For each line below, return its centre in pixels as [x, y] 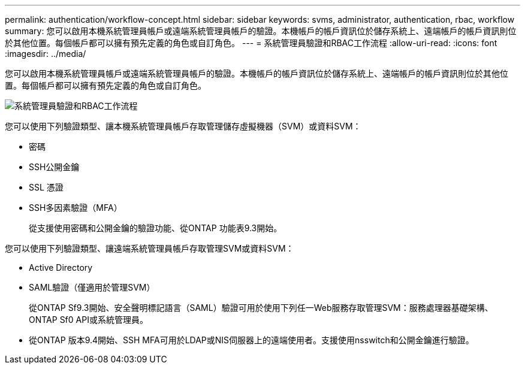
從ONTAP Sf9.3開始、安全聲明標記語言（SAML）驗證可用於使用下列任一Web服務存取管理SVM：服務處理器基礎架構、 [261, 308]
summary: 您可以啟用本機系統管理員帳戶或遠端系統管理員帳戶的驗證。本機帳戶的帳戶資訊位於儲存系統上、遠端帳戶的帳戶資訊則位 [261, 31]
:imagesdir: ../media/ [46, 54]
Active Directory [61, 267]
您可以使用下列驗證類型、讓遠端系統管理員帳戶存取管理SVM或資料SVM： [150, 248]
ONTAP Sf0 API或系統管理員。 [88, 320]
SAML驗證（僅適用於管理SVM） [92, 287]
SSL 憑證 [46, 187]
